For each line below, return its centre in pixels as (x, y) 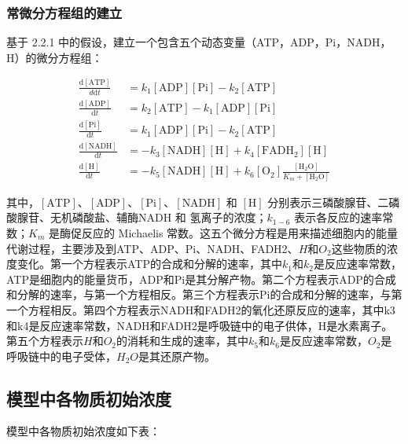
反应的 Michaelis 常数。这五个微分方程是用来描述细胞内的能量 (240, 232)
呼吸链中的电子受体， (61, 356)
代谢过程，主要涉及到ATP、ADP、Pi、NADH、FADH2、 (153, 248)
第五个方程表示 (45, 341)
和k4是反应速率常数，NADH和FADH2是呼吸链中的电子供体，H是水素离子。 (200, 325)
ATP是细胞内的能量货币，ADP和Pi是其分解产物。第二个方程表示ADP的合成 (201, 279)
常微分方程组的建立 (64, 12)
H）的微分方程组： (55, 57)
